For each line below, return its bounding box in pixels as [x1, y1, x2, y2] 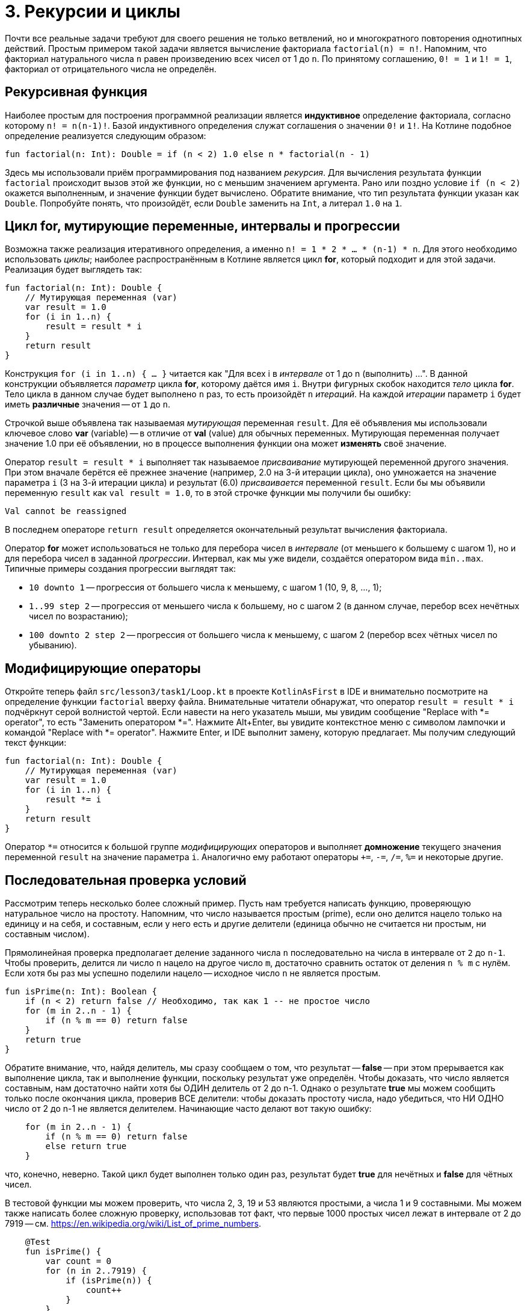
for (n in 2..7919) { [45, 1266, 147, 1276]
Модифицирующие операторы [5, 660, 201, 676]
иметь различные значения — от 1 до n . [5, 399, 170, 410]
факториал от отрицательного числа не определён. [5, 63, 217, 74]
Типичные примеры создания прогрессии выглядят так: [5, 563, 236, 574]
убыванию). [29, 640, 77, 651]
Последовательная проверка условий [5, 872, 247, 888]
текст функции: [5, 737, 67, 748]
